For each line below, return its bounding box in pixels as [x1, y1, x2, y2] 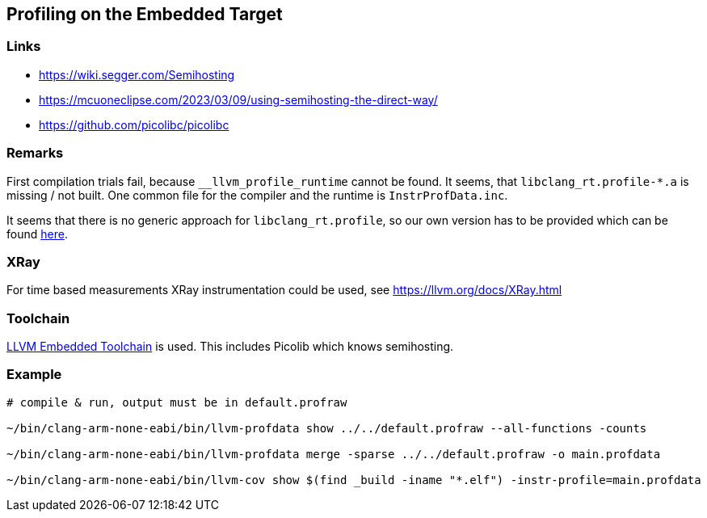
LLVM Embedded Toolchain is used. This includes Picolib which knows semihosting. [6, 339, 454, 354]
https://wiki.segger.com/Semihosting [39, 67, 235, 82]
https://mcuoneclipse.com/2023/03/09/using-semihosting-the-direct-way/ [39, 92, 438, 107]
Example [6, 366, 62, 383]
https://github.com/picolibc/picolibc [39, 117, 229, 132]
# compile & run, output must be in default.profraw [6, 395, 347, 409]
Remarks [6, 145, 64, 162]
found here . [6, 226, 68, 241]
